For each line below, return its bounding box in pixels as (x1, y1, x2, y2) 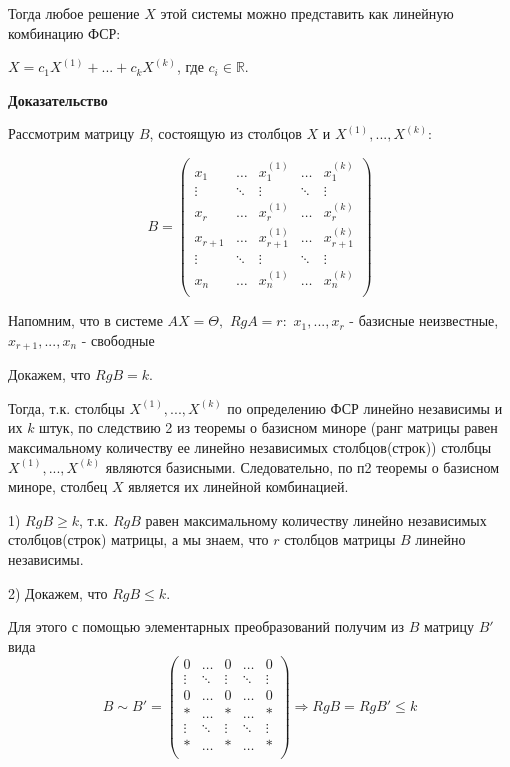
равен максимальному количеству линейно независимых (145, 509, 487, 530)
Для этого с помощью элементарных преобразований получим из (8, 616, 405, 637)
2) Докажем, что (8, 582, 108, 603)
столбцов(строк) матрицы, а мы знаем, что (8, 529, 269, 550)
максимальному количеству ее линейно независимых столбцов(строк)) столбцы (8, 437, 492, 458)
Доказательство (8, 89, 108, 110)
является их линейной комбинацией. (128, 476, 349, 497)
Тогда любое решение (8, 3, 140, 23)
